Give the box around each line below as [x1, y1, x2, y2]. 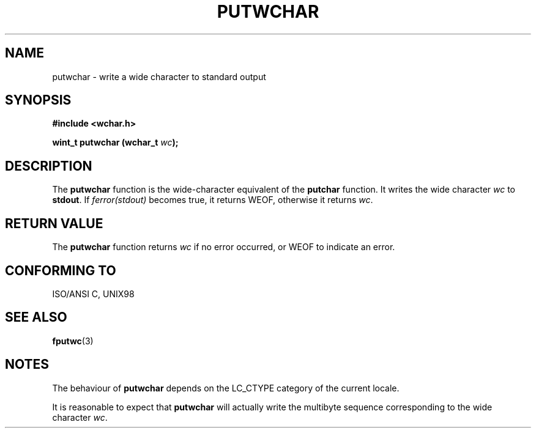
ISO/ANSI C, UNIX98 [52, 288, 135, 299]
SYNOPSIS [5, 92, 72, 108]
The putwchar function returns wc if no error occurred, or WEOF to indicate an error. [52, 242, 395, 253]
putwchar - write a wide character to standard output [52, 71, 266, 82]
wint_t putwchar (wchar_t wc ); [52, 137, 179, 148]
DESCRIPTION [5, 158, 92, 174]
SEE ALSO [5, 309, 67, 325]
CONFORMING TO [5, 262, 116, 278]
